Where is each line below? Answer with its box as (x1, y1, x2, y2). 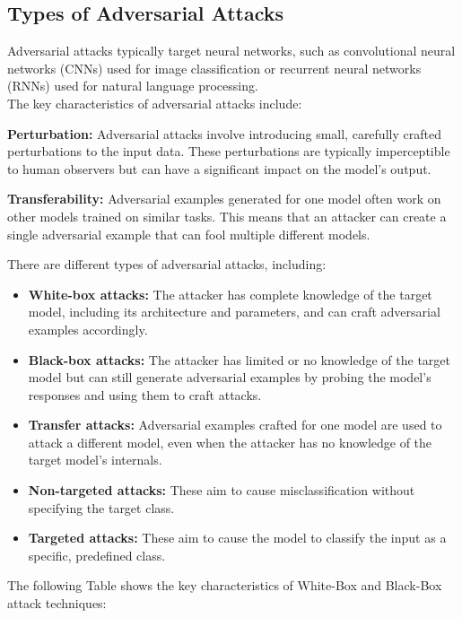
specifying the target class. (28, 498, 175, 517)
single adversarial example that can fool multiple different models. (7, 224, 370, 243)
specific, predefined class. (28, 545, 166, 564)
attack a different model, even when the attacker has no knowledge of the (28, 432, 432, 451)
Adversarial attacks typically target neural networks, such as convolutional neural (7, 41, 456, 60)
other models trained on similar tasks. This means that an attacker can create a (7, 206, 447, 225)
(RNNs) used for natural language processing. (7, 76, 258, 95)
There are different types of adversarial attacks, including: (7, 255, 327, 274)
